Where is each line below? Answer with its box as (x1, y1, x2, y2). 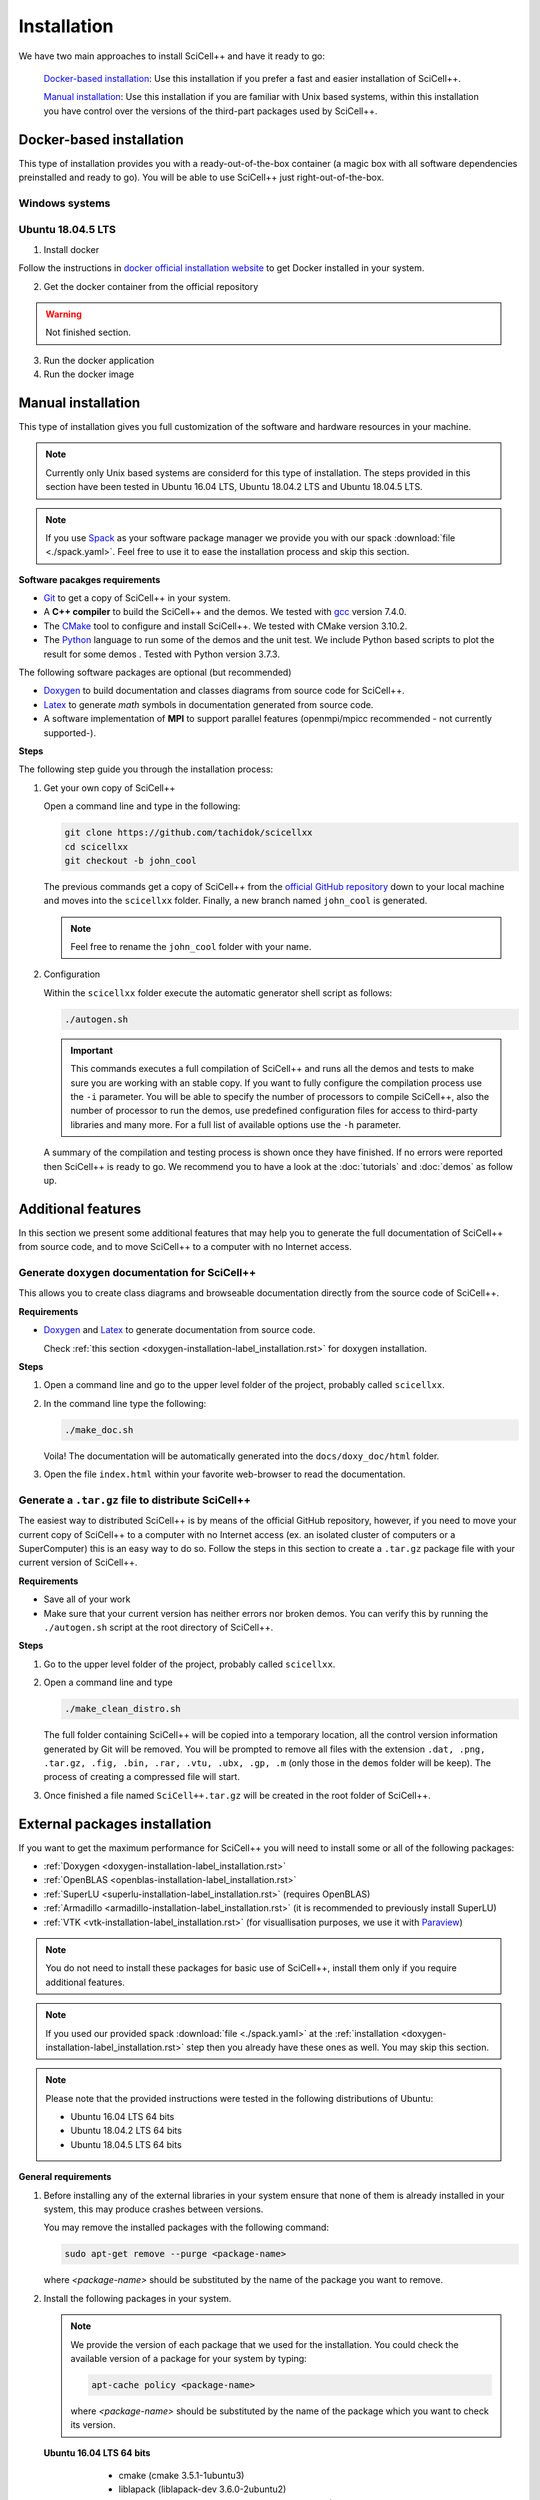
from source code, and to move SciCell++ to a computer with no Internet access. (18, 1241, 352, 1253)
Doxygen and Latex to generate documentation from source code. (43, 1324, 316, 1336)
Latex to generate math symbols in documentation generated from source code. (43, 698, 374, 710)
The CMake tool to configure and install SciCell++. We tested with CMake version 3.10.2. (43, 620, 408, 632)
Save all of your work (43, 1593, 131, 1605)
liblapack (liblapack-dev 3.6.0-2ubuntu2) (118, 2483, 287, 2495)
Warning (45, 308, 82, 320)
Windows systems (18, 196, 111, 210)
